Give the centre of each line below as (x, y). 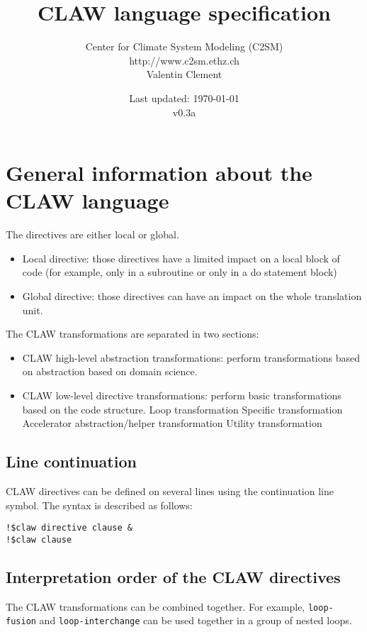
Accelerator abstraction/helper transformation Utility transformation (172, 423)
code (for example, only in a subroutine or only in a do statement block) (180, 272)
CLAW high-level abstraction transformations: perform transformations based (191, 357)
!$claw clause (39, 539)
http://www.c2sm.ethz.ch (184, 60)
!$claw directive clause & (69, 528)
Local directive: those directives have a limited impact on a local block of (181, 258)
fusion (21, 622)
